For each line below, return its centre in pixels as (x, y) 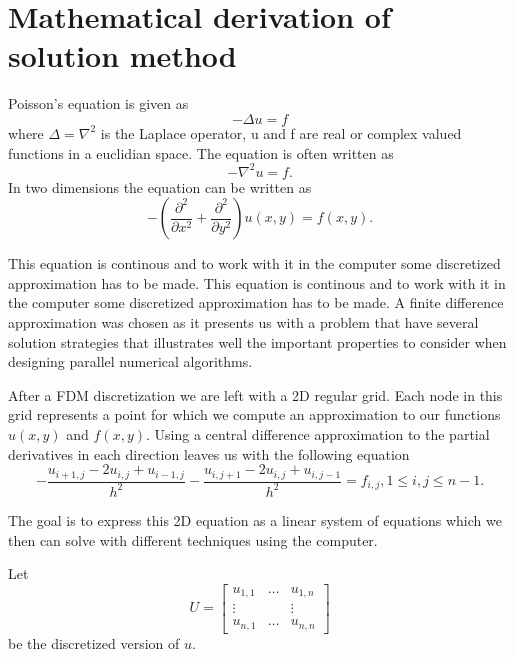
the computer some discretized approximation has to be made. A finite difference (256, 302)
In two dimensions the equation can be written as (160, 186)
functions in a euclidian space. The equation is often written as (201, 152)
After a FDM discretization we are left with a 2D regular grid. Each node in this (255, 394)
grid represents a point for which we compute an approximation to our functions (254, 414)
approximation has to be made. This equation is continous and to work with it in (257, 282)
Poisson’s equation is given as (98, 103)
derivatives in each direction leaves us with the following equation (209, 453)
